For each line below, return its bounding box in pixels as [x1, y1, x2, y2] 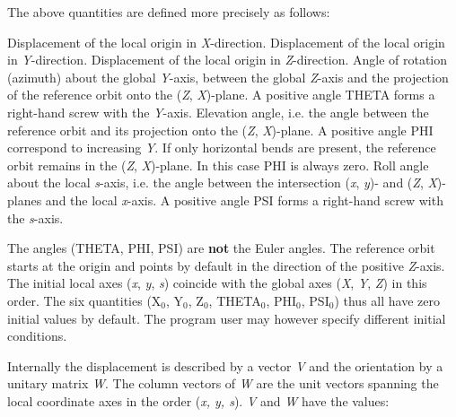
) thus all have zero [334, 291, 440, 309]
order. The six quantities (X [7, 291, 162, 309]
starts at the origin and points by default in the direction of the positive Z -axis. [7, 256, 445, 274]
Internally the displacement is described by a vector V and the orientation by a [7, 356, 443, 375]
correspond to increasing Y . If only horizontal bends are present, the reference [7, 138, 436, 157]
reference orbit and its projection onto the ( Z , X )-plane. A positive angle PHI [7, 120, 434, 139]
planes [7, 190, 42, 209]
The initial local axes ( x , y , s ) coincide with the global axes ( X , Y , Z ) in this [7, 274, 427, 292]
